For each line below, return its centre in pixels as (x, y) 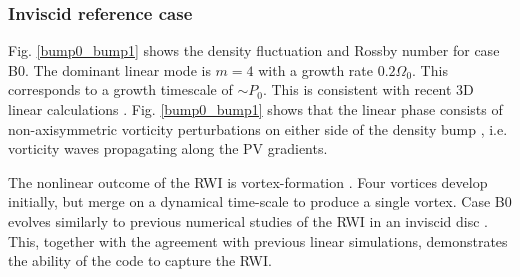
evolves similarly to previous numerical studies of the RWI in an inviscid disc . (248, 220)
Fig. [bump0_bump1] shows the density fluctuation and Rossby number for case (254, 50)
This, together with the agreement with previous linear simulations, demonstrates (258, 240)
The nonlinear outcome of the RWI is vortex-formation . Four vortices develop (248, 181)
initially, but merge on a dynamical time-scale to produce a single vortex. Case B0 (260, 201)
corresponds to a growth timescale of (120, 89)
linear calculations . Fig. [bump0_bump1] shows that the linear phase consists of (255, 109)
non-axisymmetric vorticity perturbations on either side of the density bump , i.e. (258, 128)
